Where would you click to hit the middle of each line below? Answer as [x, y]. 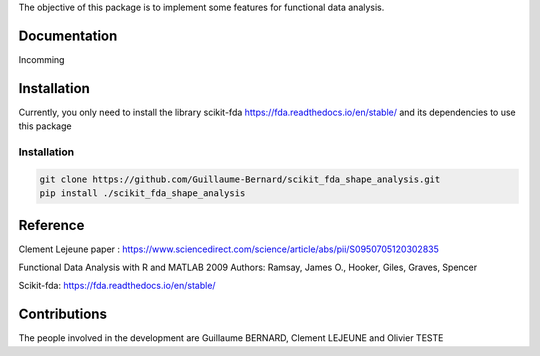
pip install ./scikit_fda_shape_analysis [142, 193]
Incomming [41, 59]
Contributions [62, 314]
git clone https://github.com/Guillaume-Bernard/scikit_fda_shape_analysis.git [240, 179]
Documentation [68, 35]
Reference [51, 225]
